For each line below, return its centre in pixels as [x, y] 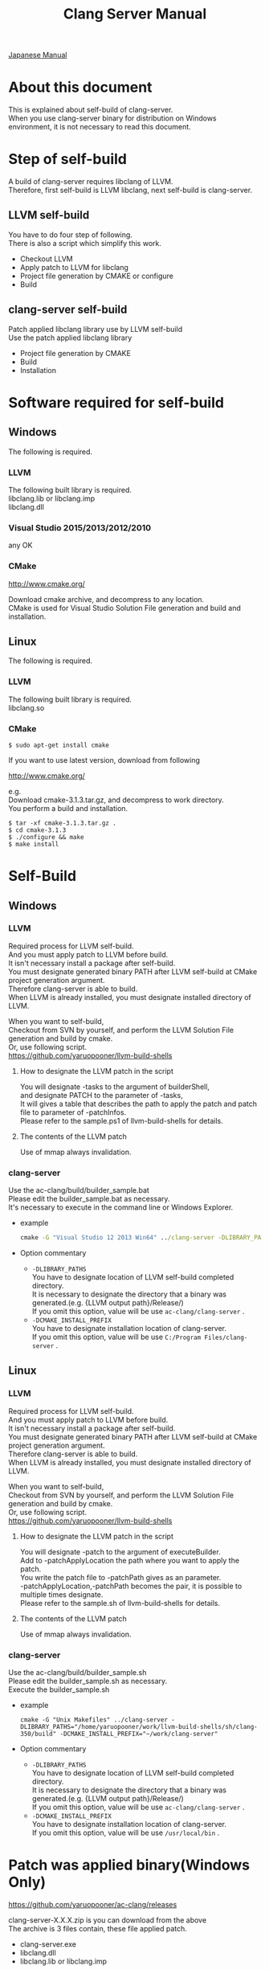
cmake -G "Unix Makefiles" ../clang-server [94, 1720]
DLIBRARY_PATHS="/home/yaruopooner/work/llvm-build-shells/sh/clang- [139, 1727]
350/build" [38, 1734]
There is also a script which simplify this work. [85, 243]
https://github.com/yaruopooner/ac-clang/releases [93, 1904]
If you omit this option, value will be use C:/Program [116, 1337]
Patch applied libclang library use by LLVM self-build [96, 329]
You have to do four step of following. [70, 235]
